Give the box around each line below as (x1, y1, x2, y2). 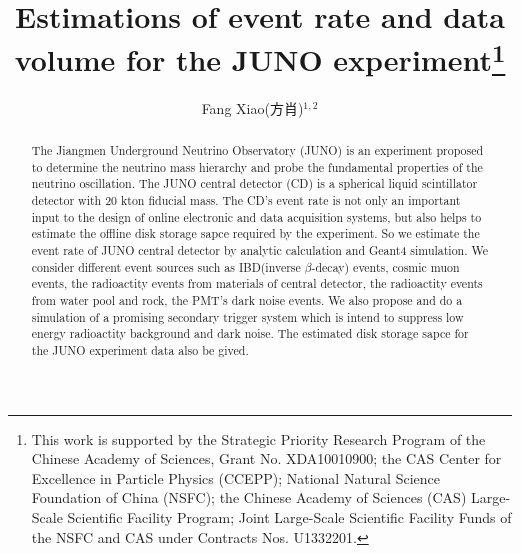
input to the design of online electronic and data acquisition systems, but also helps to (31, 208, 482, 225)
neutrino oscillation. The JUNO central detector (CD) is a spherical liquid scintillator (31, 175, 478, 192)
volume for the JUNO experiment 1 (14, 35, 506, 80)
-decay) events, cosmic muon (311, 258, 460, 275)
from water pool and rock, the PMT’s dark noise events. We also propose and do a (31, 291, 463, 308)
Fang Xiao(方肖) (201, 97, 304, 118)
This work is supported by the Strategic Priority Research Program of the (31, 428, 486, 449)
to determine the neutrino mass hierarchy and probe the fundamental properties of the (31, 158, 483, 175)
